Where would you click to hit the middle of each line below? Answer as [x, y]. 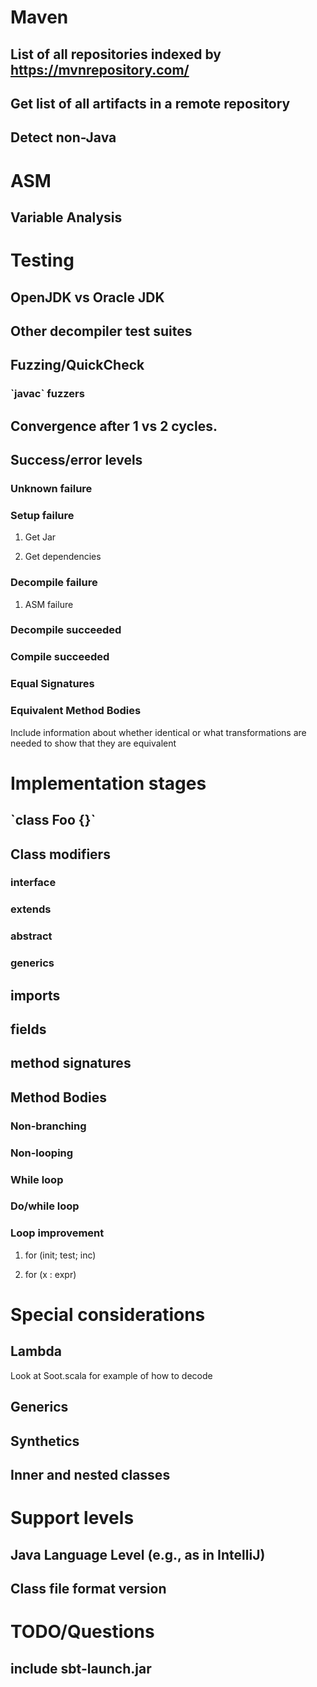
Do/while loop [45, 1206]
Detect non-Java [63, 137]
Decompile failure [54, 583]
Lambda [36, 1351]
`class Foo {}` [53, 820]
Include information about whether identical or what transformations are [158, 732]
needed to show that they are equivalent [93, 743]
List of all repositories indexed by [116, 54]
